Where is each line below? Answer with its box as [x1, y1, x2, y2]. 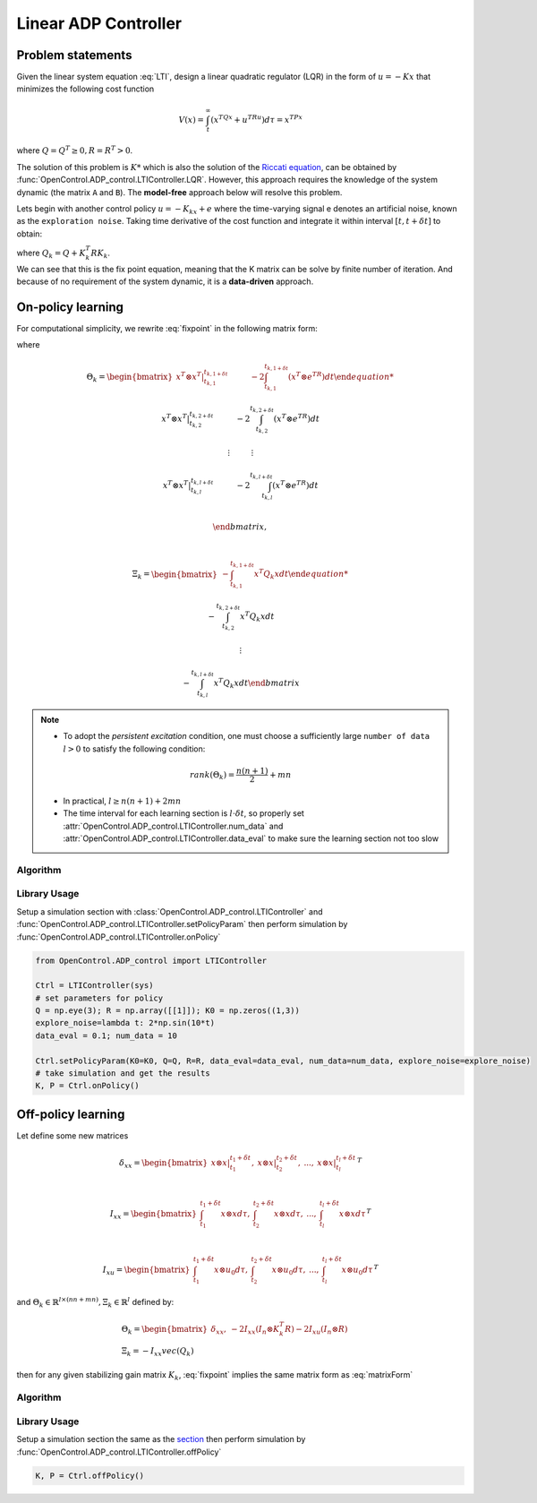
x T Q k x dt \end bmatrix [213, 676, 300, 690]
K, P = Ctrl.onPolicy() [35, 1080, 141, 1091]
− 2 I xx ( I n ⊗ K [231, 1324, 280, 1336]
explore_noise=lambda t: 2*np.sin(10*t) [35, 1018, 215, 1028]
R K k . [90, 247, 111, 260]
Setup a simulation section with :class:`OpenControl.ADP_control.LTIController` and [16, 906, 323, 917]
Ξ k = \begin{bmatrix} [132, 569, 218, 581]
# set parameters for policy [35, 992, 164, 1003]
